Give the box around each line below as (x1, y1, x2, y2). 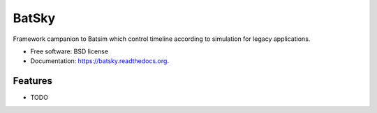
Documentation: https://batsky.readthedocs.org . (30, 57, 169, 65)
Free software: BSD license (30, 47, 108, 55)
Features (13, 75, 52, 87)
